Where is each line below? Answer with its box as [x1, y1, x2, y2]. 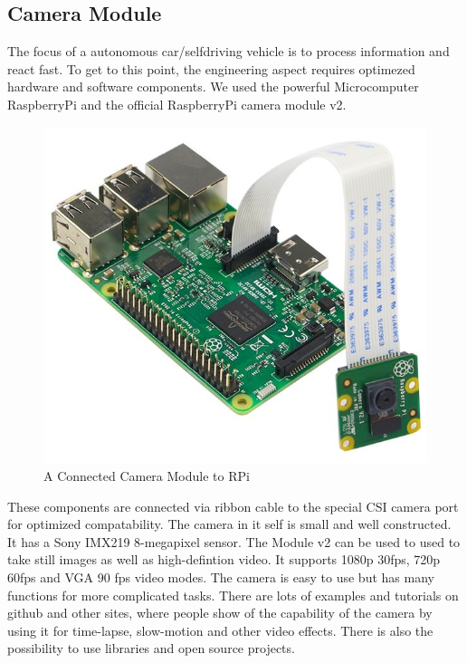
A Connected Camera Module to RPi [43, 466, 250, 485]
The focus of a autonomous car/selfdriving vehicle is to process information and [7, 42, 450, 61]
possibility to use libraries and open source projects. [7, 639, 295, 658]
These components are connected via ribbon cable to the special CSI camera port [7, 496, 459, 515]
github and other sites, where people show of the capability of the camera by [7, 603, 433, 622]
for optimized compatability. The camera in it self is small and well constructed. [7, 514, 452, 533]
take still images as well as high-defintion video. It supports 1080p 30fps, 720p [7, 550, 441, 569]
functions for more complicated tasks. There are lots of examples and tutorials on [7, 585, 459, 604]
